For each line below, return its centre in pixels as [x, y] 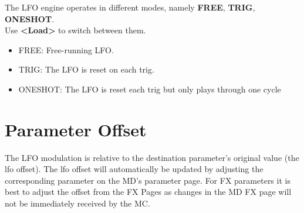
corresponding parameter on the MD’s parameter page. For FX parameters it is [148, 180]
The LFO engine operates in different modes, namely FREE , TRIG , [130, 7]
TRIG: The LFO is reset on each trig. [86, 69]
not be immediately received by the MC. [77, 203]
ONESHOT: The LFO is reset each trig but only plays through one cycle [150, 89]
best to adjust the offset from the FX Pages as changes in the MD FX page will [148, 192]
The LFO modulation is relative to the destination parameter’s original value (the [152, 157]
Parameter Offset [76, 129]
